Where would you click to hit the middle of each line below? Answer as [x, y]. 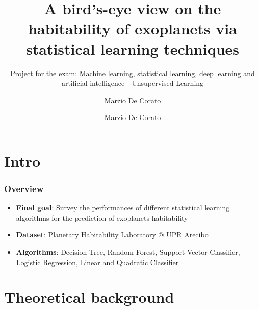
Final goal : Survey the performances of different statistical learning [123, 208]
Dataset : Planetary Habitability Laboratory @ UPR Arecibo [112, 235]
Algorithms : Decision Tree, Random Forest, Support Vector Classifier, [128, 252]
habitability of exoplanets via [133, 28]
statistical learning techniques [132, 48]
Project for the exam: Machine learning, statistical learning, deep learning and [133, 73]
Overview [24, 188]
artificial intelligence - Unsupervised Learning [133, 83]
